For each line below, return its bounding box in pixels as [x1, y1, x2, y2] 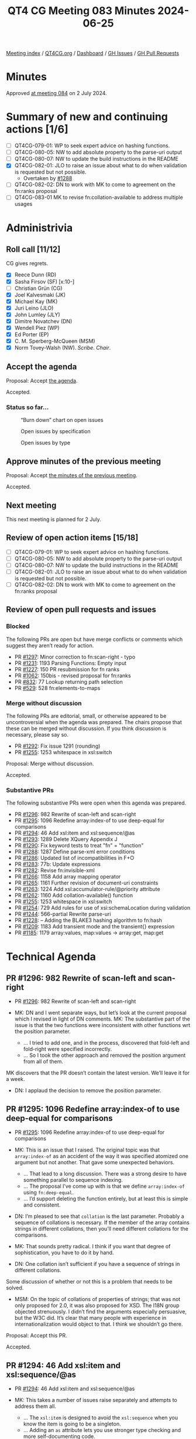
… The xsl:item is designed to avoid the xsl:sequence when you [23, 1414, 178, 1421]
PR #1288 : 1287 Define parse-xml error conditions [14, 848, 135, 855]
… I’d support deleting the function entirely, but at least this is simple [23, 1195, 188, 1202]
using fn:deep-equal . [23, 1189, 74, 1196]
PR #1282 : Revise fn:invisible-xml [14, 867, 95, 874]
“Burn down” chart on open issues [20, 417, 104, 424]
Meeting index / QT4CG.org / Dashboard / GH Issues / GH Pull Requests [6, 50, 180, 57]
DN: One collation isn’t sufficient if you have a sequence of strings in [14, 1261, 180, 1268]
